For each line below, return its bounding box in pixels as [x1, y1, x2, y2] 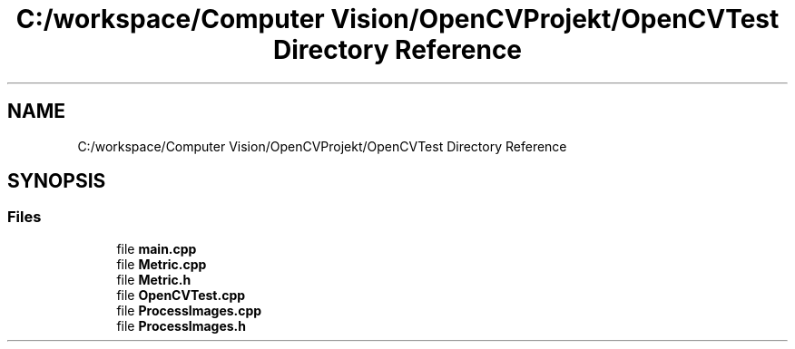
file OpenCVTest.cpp [116, 286, 246, 303]
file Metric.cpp [116, 256, 207, 272]
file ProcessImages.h [116, 317, 246, 334]
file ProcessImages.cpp [116, 302, 262, 318]
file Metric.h [116, 271, 191, 287]
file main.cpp [116, 240, 197, 257]
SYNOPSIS [7, 170, 106, 193]
